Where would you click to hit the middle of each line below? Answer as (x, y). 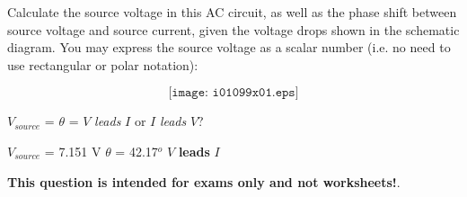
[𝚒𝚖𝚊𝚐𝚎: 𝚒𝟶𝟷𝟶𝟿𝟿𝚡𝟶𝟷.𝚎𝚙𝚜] (233, 93)
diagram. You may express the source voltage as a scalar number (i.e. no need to (229, 47)
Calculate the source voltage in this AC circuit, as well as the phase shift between (232, 12)
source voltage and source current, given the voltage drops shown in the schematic (233, 29)
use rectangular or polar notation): (103, 64)
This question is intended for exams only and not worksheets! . (204, 181)
